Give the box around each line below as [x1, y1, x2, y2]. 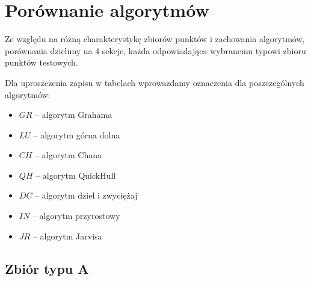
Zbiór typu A [5, 259, 89, 277]
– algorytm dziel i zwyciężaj [35, 189, 138, 202]
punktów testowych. [5, 56, 78, 69]
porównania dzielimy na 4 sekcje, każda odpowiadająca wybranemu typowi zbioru [5, 44, 306, 57]
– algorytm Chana [35, 149, 102, 161]
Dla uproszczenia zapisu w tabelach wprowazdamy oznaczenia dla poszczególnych [5, 76, 304, 88]
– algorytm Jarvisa [32, 229, 102, 242]
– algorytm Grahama [35, 108, 112, 121]
